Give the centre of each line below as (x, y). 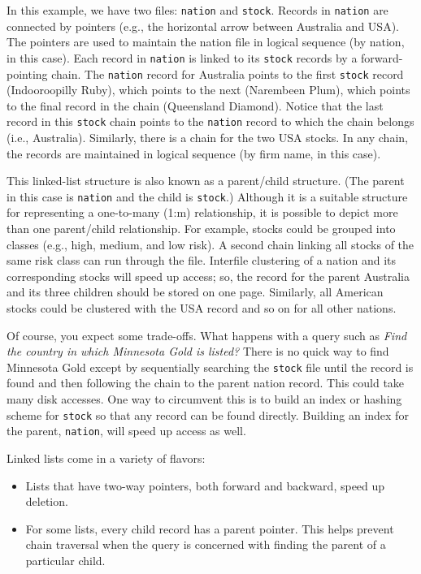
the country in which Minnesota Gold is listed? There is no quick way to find (198, 351)
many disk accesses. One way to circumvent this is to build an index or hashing (204, 399)
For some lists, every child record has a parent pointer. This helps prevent (210, 528)
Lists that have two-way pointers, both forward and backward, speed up (205, 485)
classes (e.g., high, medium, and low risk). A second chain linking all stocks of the (210, 244)
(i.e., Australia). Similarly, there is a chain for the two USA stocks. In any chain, (207, 137)
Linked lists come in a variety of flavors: (106, 457)
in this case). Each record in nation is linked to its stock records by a (182, 57)
